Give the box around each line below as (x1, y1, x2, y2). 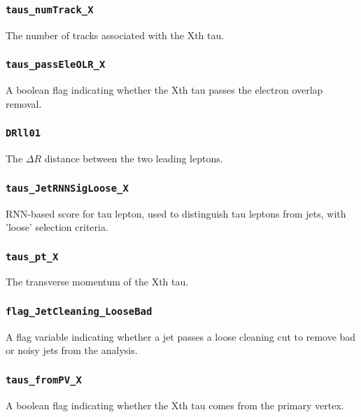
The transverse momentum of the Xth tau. (6, 274, 189, 289)
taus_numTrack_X (6, 3, 94, 15)
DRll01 (6, 127, 41, 139)
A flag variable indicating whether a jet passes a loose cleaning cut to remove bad (6, 329, 356, 344)
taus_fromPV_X (6, 374, 82, 386)
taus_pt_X (6, 250, 59, 262)
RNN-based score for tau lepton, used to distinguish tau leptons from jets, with (6, 206, 346, 220)
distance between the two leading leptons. (44, 151, 223, 166)
